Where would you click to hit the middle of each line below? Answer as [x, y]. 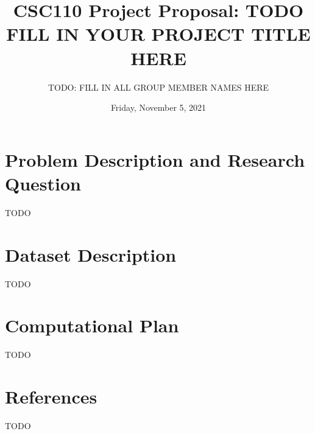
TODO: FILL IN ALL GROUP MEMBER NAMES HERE [158, 87]
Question [43, 183]
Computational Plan [92, 325]
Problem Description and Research [155, 159]
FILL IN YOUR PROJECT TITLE [158, 34]
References [51, 397]
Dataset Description [91, 254]
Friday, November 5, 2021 [158, 107]
